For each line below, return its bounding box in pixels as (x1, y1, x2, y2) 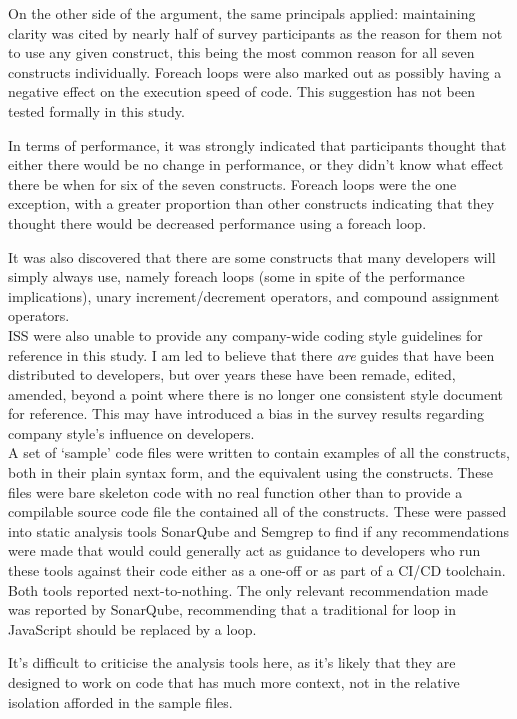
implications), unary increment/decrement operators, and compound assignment (8, 285, 500, 306)
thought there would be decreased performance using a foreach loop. (8, 212, 427, 233)
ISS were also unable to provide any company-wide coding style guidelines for (8, 324, 483, 345)
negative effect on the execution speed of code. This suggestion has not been (8, 81, 475, 102)
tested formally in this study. (8, 100, 185, 121)
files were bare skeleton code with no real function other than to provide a (8, 481, 463, 502)
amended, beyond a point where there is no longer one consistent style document (8, 383, 504, 404)
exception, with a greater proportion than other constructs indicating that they (8, 193, 495, 214)
